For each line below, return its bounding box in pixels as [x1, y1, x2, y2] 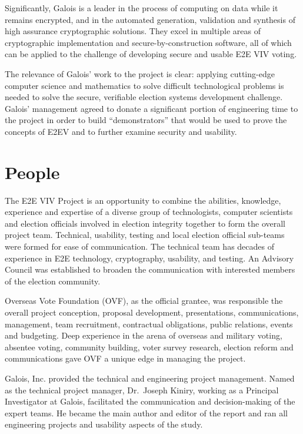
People [5, 160, 60, 184]
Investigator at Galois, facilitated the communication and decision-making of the [5, 395, 295, 408]
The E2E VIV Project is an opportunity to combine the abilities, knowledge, [5, 194, 281, 206]
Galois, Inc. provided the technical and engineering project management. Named [5, 372, 295, 384]
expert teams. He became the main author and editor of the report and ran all [5, 406, 288, 419]
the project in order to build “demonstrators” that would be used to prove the [5, 114, 287, 126]
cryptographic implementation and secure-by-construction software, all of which [5, 36, 292, 48]
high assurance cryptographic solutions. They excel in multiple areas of [5, 25, 261, 37]
